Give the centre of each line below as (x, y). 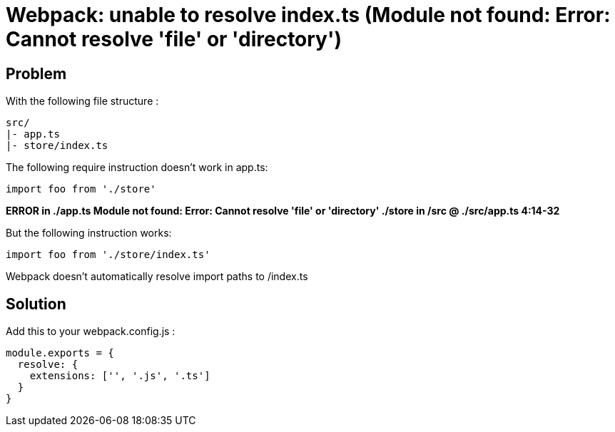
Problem (36, 73)
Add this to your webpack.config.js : (91, 331)
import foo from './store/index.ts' (108, 255)
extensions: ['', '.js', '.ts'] (120, 376)
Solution (36, 304)
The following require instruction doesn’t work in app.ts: (137, 168)
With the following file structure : (82, 101)
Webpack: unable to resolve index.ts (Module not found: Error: (308, 15)
